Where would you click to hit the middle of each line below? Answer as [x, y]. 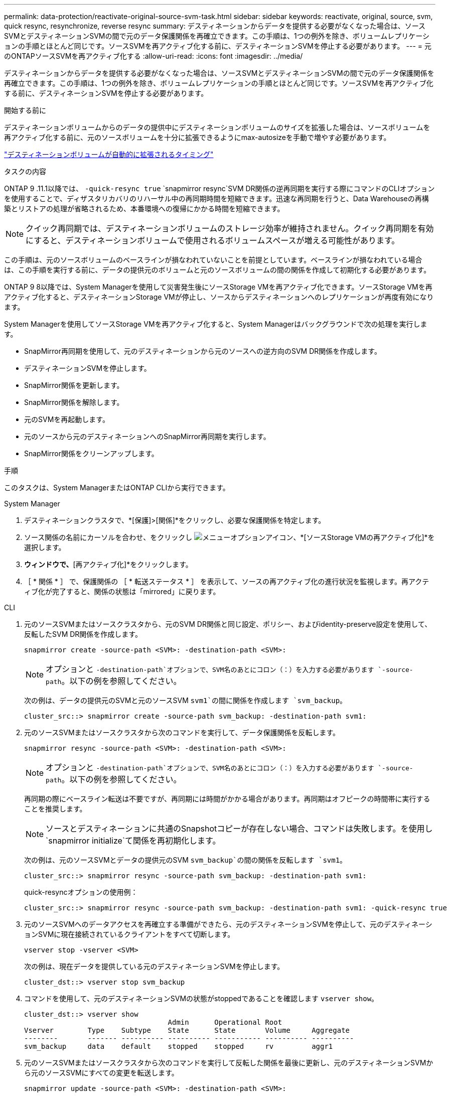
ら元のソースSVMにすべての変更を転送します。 [101, 1073]
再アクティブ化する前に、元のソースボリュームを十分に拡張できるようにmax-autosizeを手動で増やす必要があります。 [197, 137]
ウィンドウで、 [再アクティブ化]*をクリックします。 [108, 564]
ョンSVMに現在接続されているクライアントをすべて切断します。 [129, 934]
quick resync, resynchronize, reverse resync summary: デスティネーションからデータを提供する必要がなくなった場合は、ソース [215, 26]
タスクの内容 [25, 171]
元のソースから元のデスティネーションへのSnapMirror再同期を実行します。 [147, 436]
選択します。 [45, 547]
